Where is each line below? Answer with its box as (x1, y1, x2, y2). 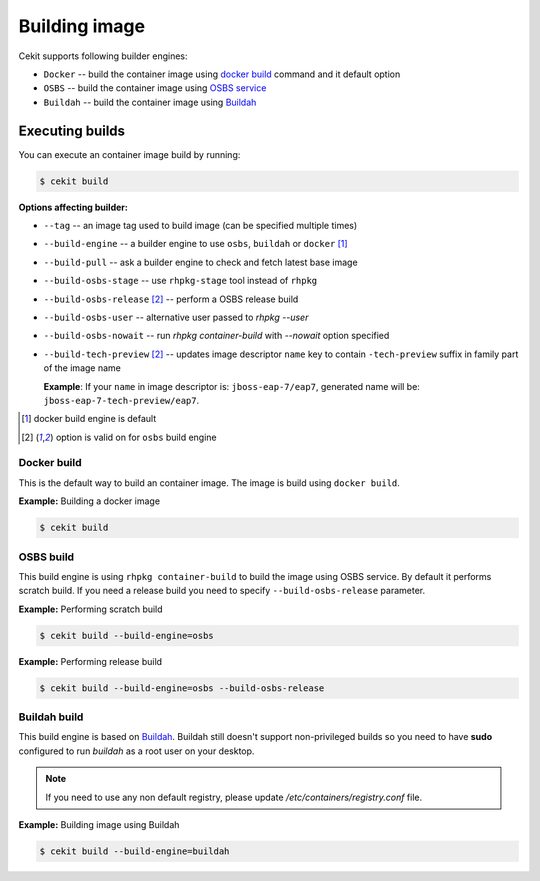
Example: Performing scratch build (18, 603, 164, 615)
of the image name (43, 362, 122, 374)
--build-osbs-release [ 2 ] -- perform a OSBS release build (43, 293, 299, 305)
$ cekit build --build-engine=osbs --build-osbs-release (39, 682, 325, 694)
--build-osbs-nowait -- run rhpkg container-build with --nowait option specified (43, 330, 390, 342)
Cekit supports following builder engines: (18, 50, 189, 62)
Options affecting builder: (18, 201, 129, 213)
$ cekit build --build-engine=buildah (39, 845, 230, 857)
